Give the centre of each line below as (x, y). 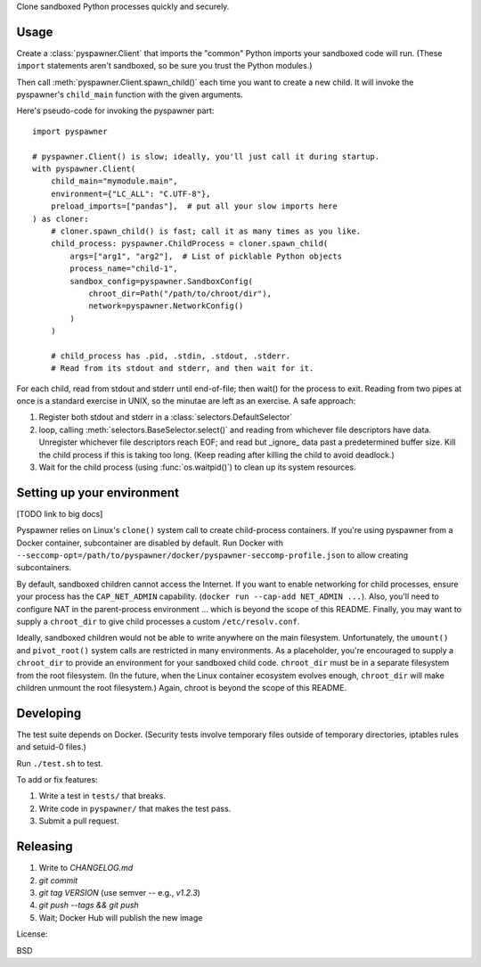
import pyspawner (70, 131)
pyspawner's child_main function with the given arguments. (130, 94)
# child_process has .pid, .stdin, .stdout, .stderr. (171, 356)
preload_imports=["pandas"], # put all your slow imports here (194, 206)
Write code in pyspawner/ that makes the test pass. (135, 808)
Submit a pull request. (79, 821)
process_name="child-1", (124, 269)
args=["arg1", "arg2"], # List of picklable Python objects (206, 256)
